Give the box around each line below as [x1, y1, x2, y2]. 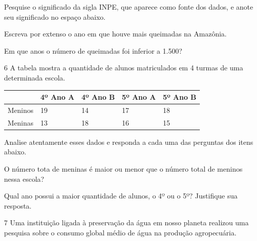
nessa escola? [4, 173, 45, 184]
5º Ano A [122, 92, 156, 102]
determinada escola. [4, 72, 65, 83]
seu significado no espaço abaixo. [4, 11, 106, 22]
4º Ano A [40, 92, 74, 102]
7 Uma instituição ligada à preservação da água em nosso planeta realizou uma [4, 217, 249, 228]
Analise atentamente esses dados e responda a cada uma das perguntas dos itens [4, 136, 253, 147]
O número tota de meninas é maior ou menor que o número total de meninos [4, 164, 243, 174]
